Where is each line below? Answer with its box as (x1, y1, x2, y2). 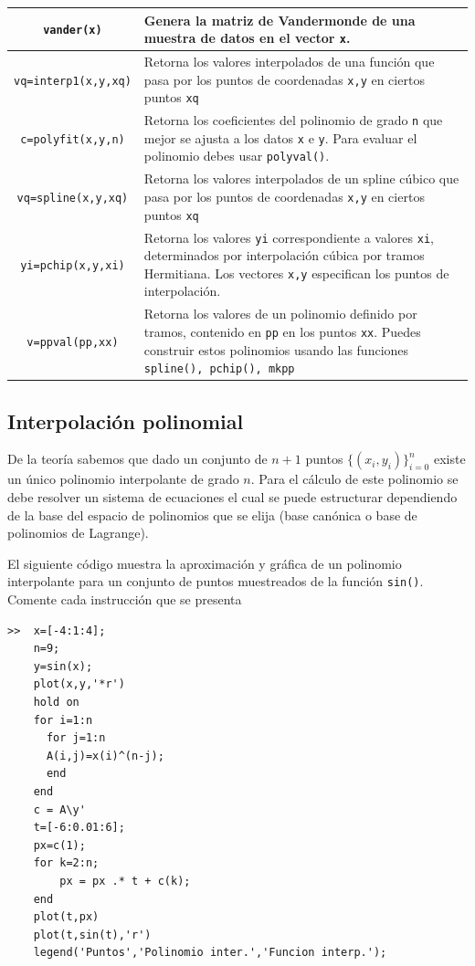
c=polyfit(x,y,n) (20, 132, 125, 146)
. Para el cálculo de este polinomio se (250, 469, 459, 488)
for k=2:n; (33, 856, 100, 870)
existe (433, 449, 466, 468)
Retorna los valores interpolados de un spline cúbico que (143, 169, 459, 188)
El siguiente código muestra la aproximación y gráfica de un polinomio (7, 553, 402, 572)
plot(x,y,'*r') (33, 677, 125, 691)
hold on (33, 696, 79, 709)
